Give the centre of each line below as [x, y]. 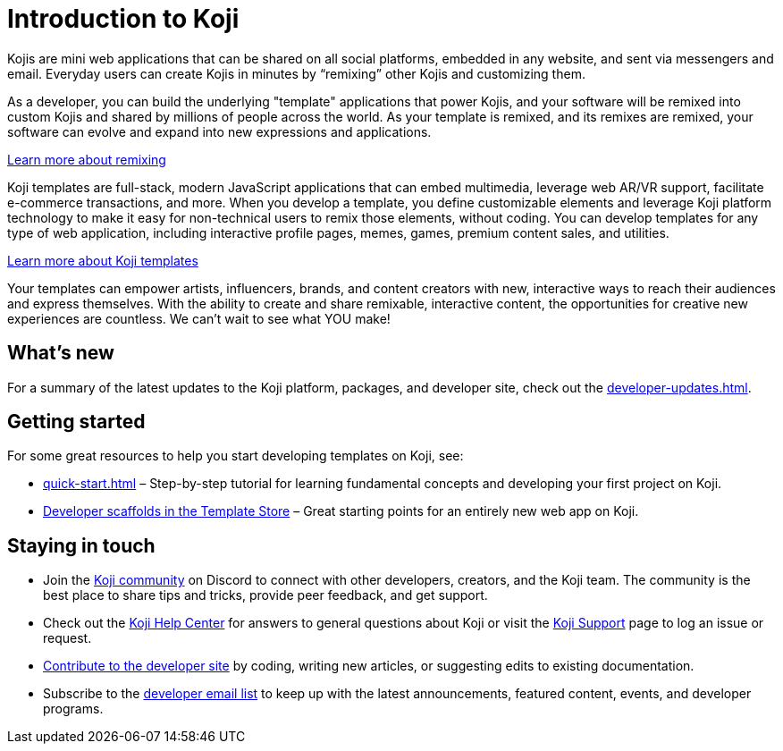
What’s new [61, 353]
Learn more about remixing [87, 159]
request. [67, 638]
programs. [73, 709]
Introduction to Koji [123, 19]
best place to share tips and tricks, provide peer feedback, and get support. [265, 595]
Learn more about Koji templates [103, 260]
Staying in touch [81, 545]
